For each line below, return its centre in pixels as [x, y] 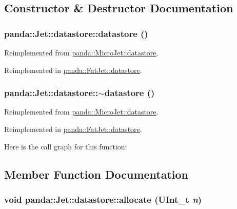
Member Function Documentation [96, 174]
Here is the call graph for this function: [66, 146]
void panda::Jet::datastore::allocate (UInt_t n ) [103, 199]
